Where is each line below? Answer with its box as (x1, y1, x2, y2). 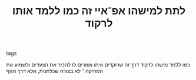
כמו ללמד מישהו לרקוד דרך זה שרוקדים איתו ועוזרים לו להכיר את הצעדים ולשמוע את (6, 61, 190, 68)
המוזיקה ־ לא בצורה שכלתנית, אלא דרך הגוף (6, 68, 103, 75)
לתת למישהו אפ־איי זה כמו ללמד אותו (12, 4, 186, 18)
